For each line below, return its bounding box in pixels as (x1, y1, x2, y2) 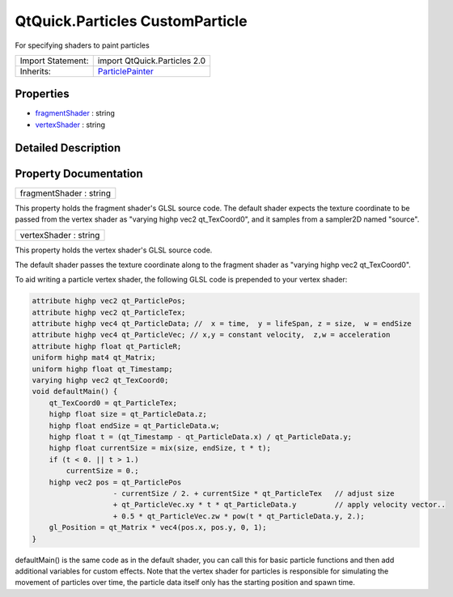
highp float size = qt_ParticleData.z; (49, 409, 208, 419)
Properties (15, 87, 70, 101)
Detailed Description (15, 141, 121, 155)
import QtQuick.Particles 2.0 (97, 55, 206, 66)
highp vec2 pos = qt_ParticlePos (49, 477, 182, 487)
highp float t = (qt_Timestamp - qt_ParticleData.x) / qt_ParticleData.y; (49, 433, 352, 441)
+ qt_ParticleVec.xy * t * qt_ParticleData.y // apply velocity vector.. (112, 500, 447, 510)
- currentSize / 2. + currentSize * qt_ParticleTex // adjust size (112, 489, 396, 497)
